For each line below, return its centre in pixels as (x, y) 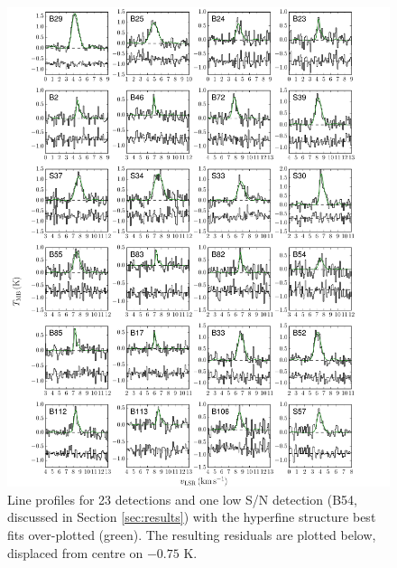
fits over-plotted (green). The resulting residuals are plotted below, (192, 534)
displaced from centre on (75, 552)
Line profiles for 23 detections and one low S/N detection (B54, (182, 499)
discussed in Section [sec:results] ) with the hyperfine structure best (192, 517)
